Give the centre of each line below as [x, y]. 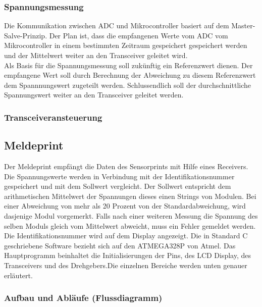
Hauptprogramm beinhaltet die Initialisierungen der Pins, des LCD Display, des [128, 255]
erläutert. [18, 275]
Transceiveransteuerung [53, 117]
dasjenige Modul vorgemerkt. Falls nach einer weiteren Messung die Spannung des [131, 215]
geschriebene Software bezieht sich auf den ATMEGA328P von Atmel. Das [120, 245]
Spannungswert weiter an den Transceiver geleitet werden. [94, 95]
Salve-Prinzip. [26, 35]
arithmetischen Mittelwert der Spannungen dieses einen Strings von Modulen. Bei [130, 196]
